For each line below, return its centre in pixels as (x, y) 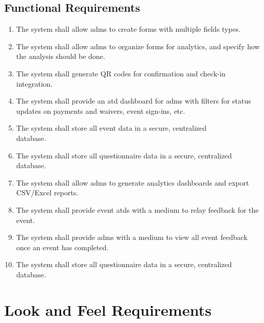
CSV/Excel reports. (47, 193)
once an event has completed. (62, 247)
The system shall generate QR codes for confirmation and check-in (121, 73)
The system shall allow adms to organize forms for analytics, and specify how (138, 46)
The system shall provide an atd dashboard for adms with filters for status (134, 101)
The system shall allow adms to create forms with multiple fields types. (128, 29)
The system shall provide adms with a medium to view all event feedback (132, 237)
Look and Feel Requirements (108, 309)
